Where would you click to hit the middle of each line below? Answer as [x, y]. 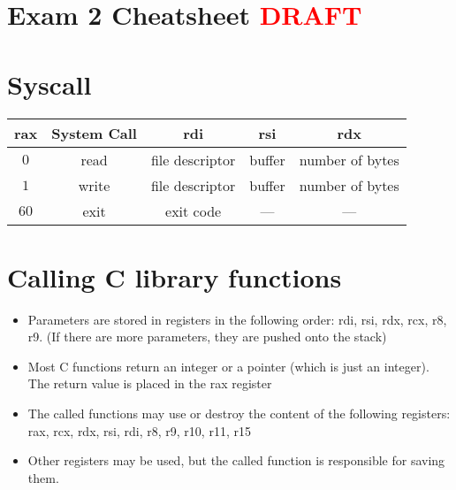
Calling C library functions [175, 276]
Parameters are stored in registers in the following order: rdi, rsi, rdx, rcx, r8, [237, 319]
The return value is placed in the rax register [150, 383]
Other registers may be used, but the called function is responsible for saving [236, 460]
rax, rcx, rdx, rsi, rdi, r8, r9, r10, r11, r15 [139, 430]
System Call [94, 133]
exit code [194, 211]
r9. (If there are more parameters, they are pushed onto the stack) [207, 337]
